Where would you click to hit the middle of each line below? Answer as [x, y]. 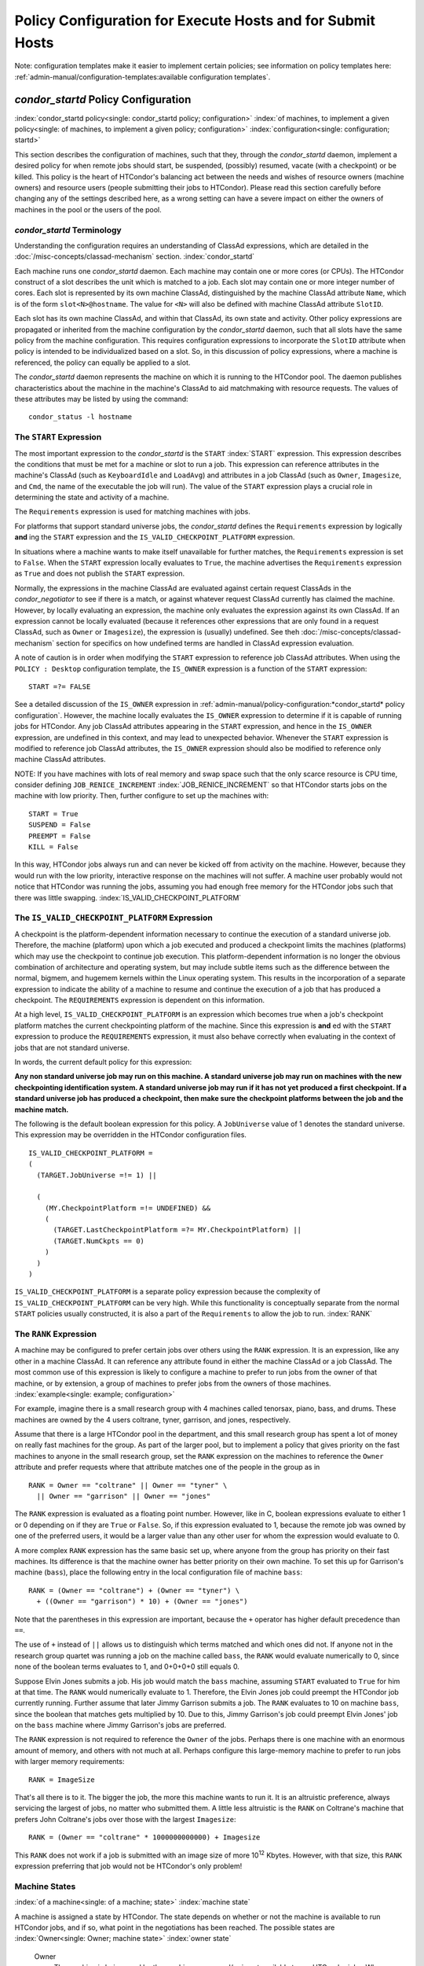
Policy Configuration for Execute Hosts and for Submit [195, 20]
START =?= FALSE [60, 687]
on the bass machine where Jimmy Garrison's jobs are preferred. [121, 1725]
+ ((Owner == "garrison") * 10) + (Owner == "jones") [142, 1602]
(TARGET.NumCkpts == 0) [99, 1241]
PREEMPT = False [60, 836]
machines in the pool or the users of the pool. [88, 209]
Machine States [45, 1886]
